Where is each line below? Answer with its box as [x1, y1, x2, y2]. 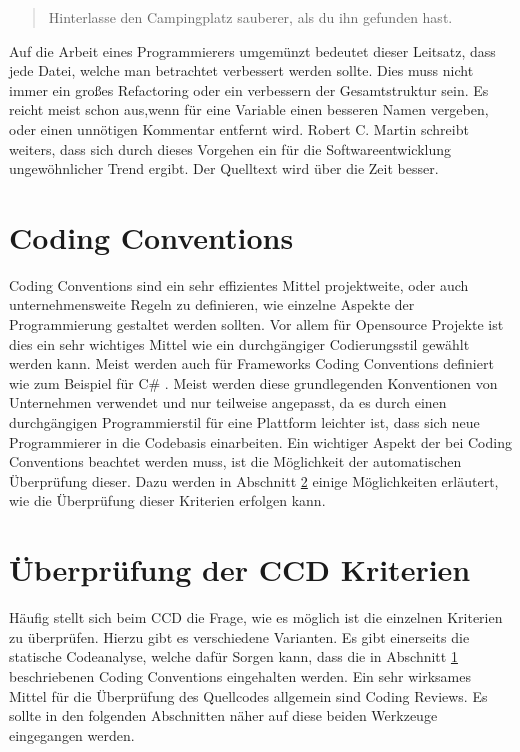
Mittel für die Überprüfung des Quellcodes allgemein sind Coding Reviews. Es [9, 685, 488, 706]
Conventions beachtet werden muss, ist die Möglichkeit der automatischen [9, 451, 462, 472]
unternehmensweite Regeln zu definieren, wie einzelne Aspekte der [9, 294, 415, 315]
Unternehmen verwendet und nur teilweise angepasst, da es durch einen [9, 392, 447, 413]
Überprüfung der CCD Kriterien [9, 549, 471, 590]
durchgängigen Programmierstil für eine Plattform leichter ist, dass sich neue [9, 412, 480, 433]
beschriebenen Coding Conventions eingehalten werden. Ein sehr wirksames [9, 665, 471, 686]
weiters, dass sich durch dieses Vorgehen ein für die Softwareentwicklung [9, 138, 452, 159]
